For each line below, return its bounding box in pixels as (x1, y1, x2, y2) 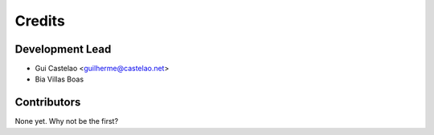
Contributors (14, 96, 81, 109)
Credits (14, 12, 66, 30)
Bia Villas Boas (35, 74, 84, 84)
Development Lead (14, 42, 112, 56)
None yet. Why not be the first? (14, 117, 119, 126)
